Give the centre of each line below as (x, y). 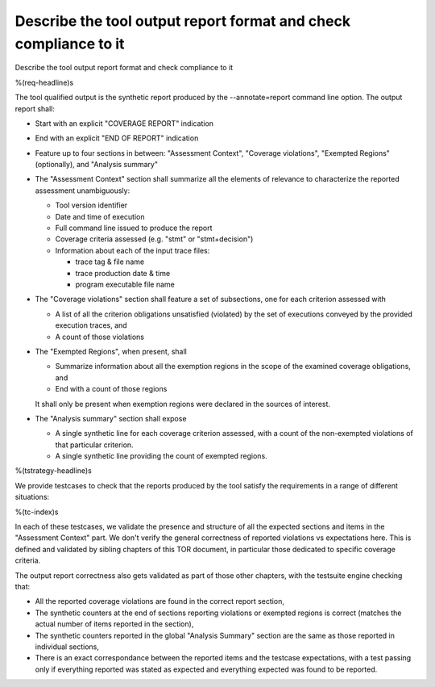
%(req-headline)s (44, 82)
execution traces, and (91, 325)
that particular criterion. (94, 445)
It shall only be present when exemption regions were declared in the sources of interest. (182, 404)
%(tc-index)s (37, 512)
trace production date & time (123, 273)
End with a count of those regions (111, 389)
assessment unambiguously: (83, 191)
